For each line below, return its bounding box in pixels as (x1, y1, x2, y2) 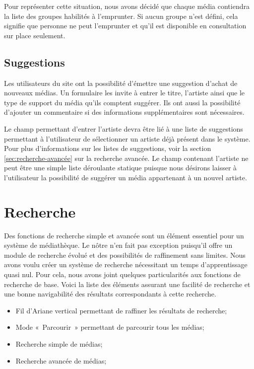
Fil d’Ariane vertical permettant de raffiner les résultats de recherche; (15, 305, 227, 315)
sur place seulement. (4, 30, 65, 40)
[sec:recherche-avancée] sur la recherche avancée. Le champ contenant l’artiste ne (4, 152, 249, 163)
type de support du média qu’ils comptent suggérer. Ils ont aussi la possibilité (4, 97, 241, 107)
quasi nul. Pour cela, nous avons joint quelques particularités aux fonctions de (4, 269, 241, 280)
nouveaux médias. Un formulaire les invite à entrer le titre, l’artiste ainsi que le (4, 87, 245, 98)
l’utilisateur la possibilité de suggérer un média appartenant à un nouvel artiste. (4, 172, 247, 182)
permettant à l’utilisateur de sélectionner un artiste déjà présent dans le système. (4, 133, 251, 144)
